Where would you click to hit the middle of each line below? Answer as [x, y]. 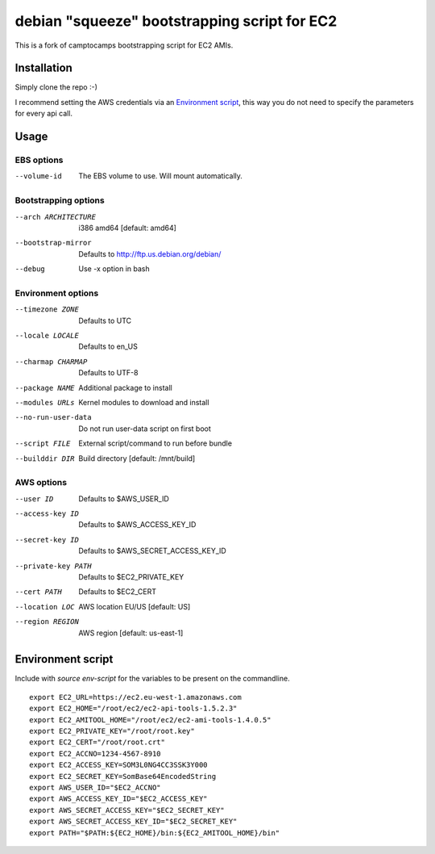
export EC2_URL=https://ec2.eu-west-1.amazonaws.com [135, 697]
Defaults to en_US [108, 346]
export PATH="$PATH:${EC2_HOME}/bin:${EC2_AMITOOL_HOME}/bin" [155, 833]
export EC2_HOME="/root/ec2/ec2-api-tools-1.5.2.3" [133, 709]
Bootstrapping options [60, 200]
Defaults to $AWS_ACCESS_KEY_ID [137, 525]
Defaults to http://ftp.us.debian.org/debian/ [150, 253]
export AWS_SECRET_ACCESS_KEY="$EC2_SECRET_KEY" [127, 810]
